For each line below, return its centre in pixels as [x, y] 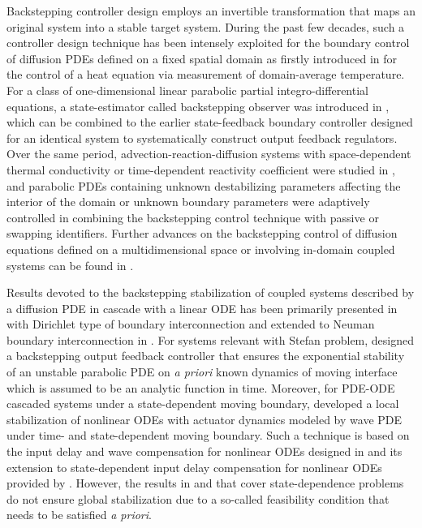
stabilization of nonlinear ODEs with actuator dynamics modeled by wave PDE [205, 419]
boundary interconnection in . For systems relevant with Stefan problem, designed [211, 339]
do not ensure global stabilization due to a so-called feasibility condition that [198, 498]
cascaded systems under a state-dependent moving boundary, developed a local [203, 404]
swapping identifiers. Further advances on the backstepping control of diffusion [202, 233]
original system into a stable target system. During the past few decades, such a [206, 26]
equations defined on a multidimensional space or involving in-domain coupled [201, 249]
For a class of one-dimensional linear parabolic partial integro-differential [187, 90]
